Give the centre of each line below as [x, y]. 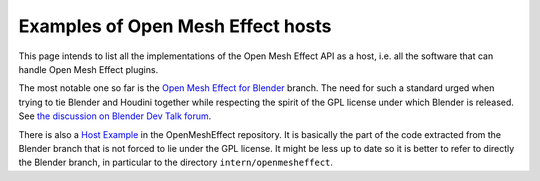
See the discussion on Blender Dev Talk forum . [115, 116]
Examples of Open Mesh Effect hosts [175, 26]
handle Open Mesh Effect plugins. [88, 69]
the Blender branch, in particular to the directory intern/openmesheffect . [176, 162]
